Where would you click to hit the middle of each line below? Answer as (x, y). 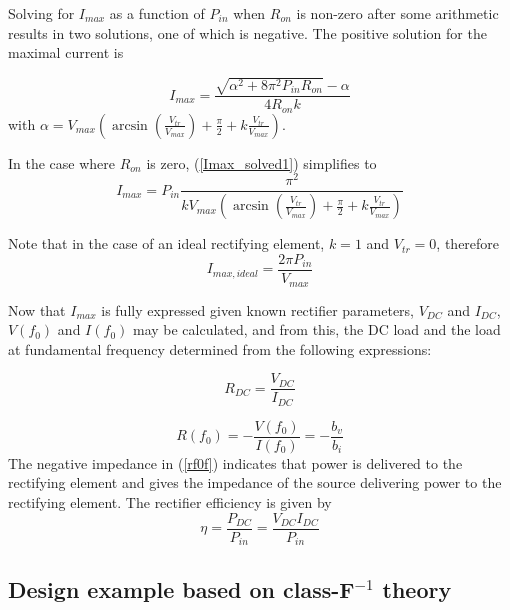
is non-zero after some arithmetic (397, 13)
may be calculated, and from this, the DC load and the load (316, 329)
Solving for (41, 13)
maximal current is (66, 52)
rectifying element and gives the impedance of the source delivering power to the (255, 482)
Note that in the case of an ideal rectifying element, (166, 243)
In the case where (62, 162)
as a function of (157, 13)
